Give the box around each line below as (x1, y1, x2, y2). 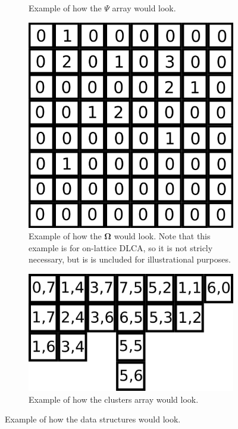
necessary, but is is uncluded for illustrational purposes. (29, 253, 231, 266)
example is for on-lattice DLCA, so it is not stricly (29, 241, 213, 254)
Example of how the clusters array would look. (29, 393, 199, 405)
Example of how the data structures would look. (5, 413, 181, 425)
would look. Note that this (114, 230, 211, 242)
